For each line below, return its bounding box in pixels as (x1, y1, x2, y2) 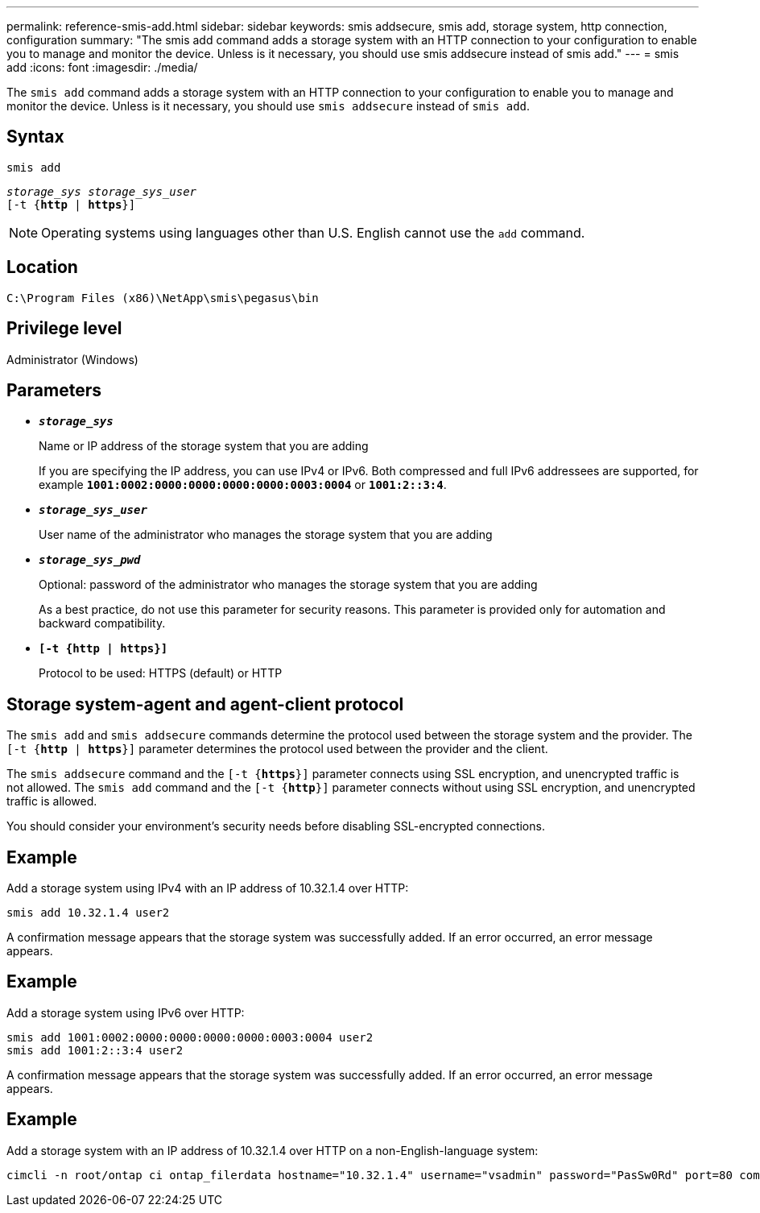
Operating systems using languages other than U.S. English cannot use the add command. (41, 224, 585, 241)
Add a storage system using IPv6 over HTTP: (6, 1005, 245, 1020)
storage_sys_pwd (39, 553, 141, 567)
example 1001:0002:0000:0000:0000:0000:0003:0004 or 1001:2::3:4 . (39, 478, 447, 492)
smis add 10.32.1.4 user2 (6, 906, 170, 920)
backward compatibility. (39, 616, 166, 631)
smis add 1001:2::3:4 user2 (6, 1043, 184, 1057)
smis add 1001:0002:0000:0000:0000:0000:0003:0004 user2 (6, 1030, 374, 1044)
